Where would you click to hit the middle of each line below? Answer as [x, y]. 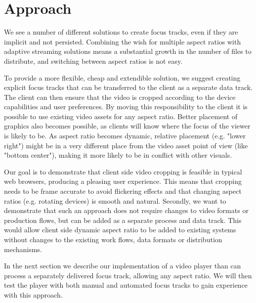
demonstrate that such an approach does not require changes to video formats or [126, 210]
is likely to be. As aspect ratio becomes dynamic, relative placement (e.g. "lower [125, 136]
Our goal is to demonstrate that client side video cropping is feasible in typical [123, 171]
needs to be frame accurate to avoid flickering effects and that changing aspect [123, 191]
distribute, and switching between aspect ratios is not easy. [93, 61]
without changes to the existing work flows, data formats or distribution [113, 239]
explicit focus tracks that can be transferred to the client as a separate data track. [128, 87]
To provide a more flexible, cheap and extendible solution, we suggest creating [122, 77]
